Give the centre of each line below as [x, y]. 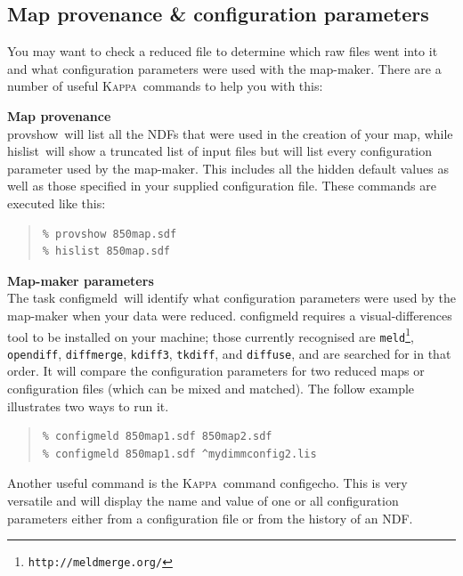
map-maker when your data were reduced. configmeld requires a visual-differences [230, 315]
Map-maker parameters [81, 280]
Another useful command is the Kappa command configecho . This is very [207, 483]
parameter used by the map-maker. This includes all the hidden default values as [228, 168]
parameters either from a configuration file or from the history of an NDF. [210, 518]
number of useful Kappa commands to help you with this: [165, 86]
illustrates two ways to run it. [88, 406]
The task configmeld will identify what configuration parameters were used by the [232, 298]
